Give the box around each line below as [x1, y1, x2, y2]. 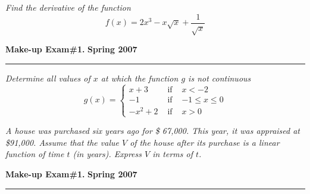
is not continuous [188, 72, 251, 85]
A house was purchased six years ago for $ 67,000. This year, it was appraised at [5, 124, 300, 137]
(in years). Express [73, 148, 142, 160]
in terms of [152, 148, 193, 160]
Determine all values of [5, 72, 90, 85]
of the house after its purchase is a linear [130, 136, 280, 148]
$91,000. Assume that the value [5, 136, 119, 148]
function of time [5, 148, 64, 160]
